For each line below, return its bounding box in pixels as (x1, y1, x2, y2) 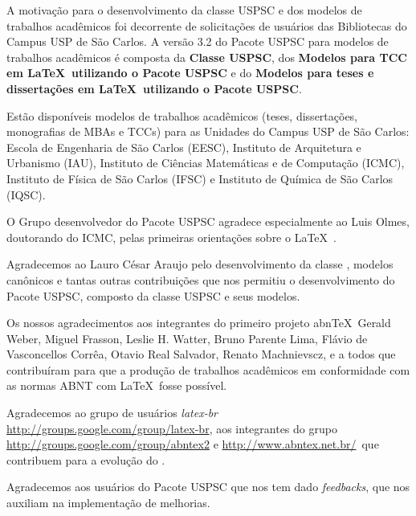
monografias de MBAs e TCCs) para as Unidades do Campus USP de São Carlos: (6, 123, 410, 140)
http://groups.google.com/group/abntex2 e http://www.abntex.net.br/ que (6, 436, 379, 453)
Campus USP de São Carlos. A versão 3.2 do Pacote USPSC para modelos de (6, 33, 389, 50)
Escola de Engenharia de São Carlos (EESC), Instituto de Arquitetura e (6, 138, 361, 155)
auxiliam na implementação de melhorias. (6, 494, 210, 511)
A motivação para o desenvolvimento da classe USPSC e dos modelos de (6, 2, 362, 18)
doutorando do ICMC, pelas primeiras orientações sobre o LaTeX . (6, 228, 336, 245)
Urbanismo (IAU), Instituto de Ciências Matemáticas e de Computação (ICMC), (6, 154, 405, 171)
